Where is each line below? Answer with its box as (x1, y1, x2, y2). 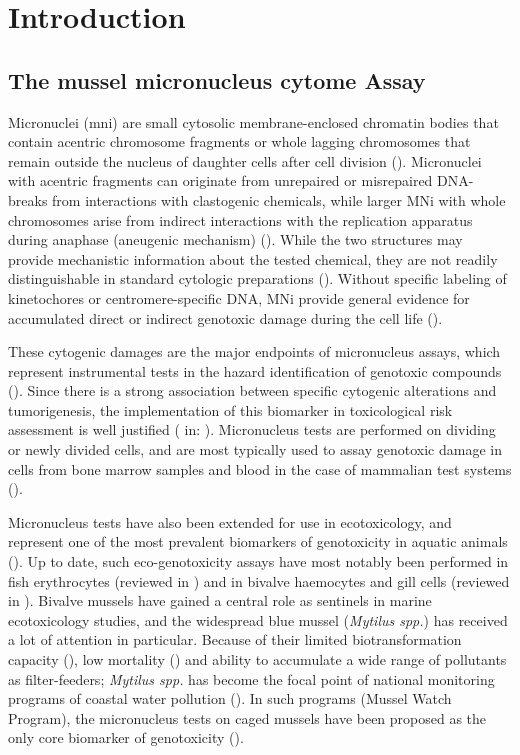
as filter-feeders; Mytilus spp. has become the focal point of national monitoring (8, 668, 495, 689)
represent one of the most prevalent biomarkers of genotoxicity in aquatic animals (8, 531, 508, 552)
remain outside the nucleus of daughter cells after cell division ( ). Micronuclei (8, 150, 482, 171)
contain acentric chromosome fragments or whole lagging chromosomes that (8, 131, 471, 152)
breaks (8, 189, 48, 210)
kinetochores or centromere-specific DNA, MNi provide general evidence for (8, 287, 470, 308)
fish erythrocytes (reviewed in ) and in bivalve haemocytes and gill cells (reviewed (8, 570, 510, 591)
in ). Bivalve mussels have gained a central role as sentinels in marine (8, 590, 432, 611)
